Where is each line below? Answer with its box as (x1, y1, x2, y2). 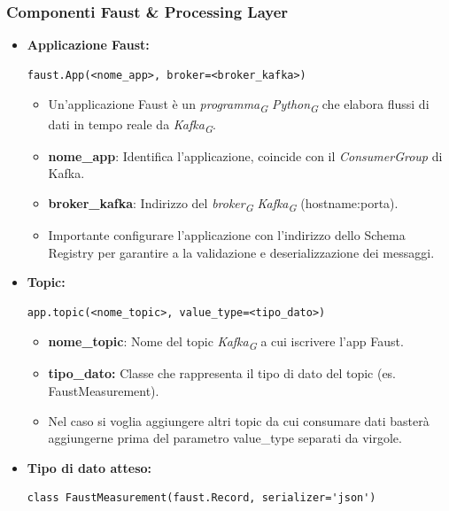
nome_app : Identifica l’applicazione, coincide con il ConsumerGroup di (48, 146, 443, 165)
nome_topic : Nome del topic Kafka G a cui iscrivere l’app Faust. (48, 332, 404, 353)
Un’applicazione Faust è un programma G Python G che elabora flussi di (48, 95, 430, 116)
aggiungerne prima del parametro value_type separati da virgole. (48, 429, 402, 447)
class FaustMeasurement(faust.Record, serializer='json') (27, 492, 376, 505)
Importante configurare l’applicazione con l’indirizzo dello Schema (48, 225, 406, 244)
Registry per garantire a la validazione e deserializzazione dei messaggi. (48, 243, 435, 261)
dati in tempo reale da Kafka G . (48, 114, 216, 135)
